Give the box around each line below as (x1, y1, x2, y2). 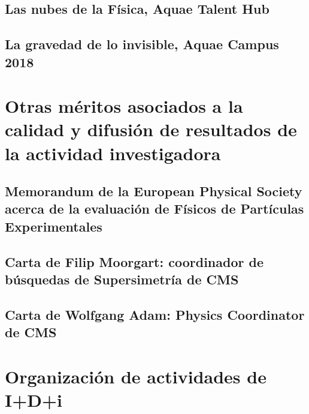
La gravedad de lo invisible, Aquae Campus (5, 35, 279, 53)
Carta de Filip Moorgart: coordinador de (5, 252, 263, 271)
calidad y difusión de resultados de (5, 117, 297, 142)
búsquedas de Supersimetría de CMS (5, 270, 239, 289)
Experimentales (5, 217, 102, 235)
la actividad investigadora (5, 140, 221, 165)
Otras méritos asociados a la (5, 94, 243, 118)
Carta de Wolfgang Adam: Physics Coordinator (5, 305, 305, 323)
